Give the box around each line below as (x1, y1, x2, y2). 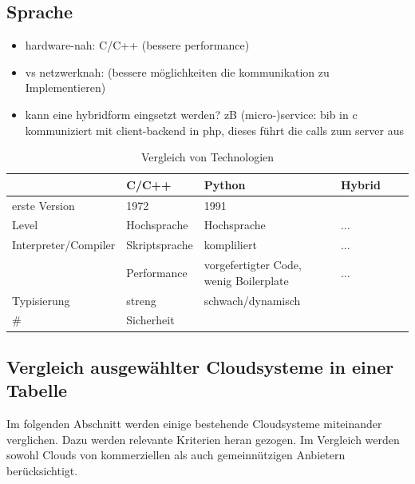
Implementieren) (25, 79, 106, 96)
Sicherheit (126, 311, 175, 328)
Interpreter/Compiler (12, 236, 116, 253)
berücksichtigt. (6, 462, 78, 478)
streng (126, 292, 156, 308)
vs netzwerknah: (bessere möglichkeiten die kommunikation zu (25, 63, 330, 80)
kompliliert (204, 236, 257, 253)
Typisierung (12, 292, 70, 308)
